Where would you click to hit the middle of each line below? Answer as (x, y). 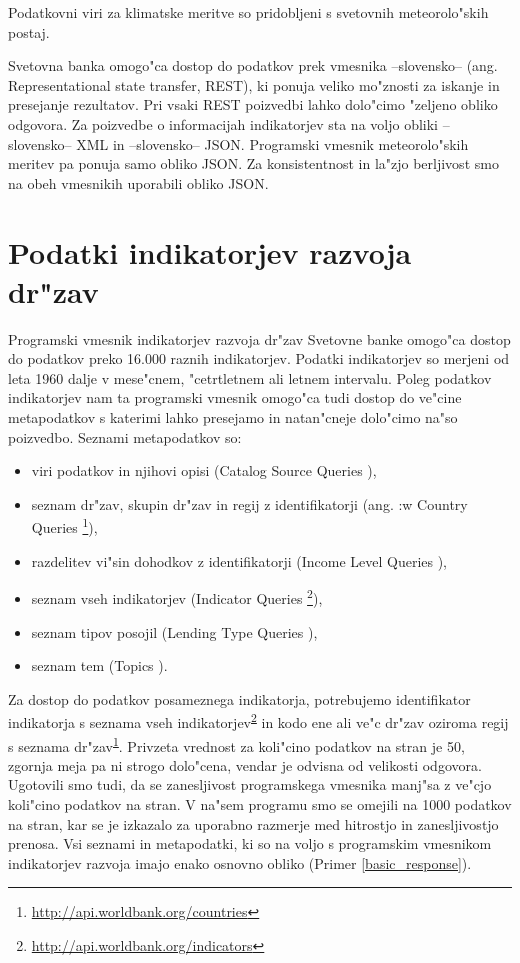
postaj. (29, 31)
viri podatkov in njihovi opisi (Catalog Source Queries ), (204, 470)
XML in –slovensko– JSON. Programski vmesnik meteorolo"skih (272, 143)
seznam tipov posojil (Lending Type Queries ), (174, 631)
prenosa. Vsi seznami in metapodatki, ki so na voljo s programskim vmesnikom (250, 843)
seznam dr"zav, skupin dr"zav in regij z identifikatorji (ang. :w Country (249, 503)
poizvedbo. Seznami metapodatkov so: (125, 436)
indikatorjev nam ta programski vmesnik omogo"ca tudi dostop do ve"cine (235, 397)
